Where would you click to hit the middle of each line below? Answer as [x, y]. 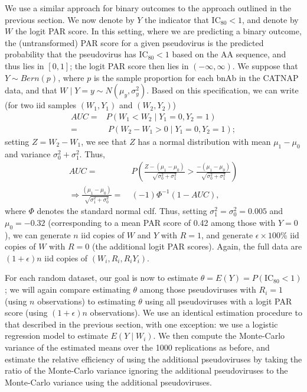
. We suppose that [265, 65]
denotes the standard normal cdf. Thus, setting [122, 211]
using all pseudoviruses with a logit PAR [218, 301]
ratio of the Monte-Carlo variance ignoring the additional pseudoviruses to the [146, 370]
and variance [28, 153]
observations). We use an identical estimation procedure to [196, 312]
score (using [26, 312]
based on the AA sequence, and [229, 54]
